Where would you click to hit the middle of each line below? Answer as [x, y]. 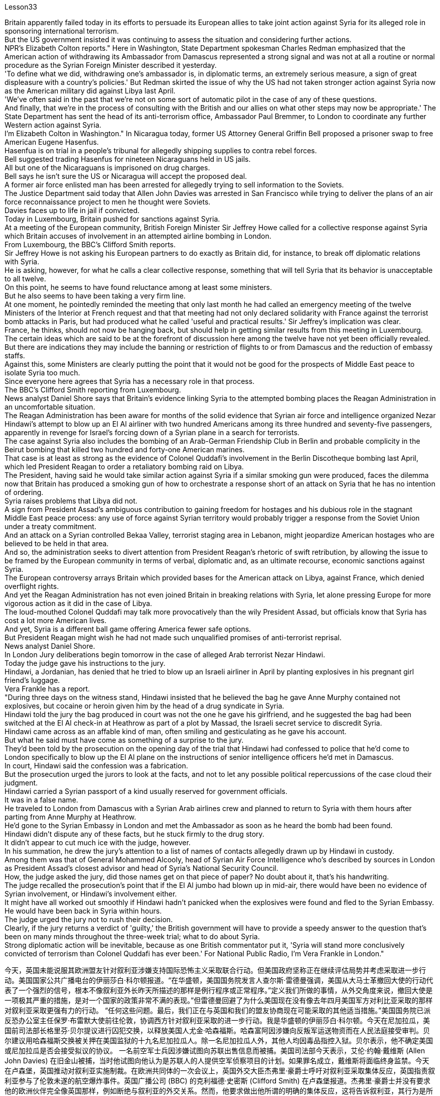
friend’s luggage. [32, 680]
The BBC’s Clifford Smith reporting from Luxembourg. [93, 390]
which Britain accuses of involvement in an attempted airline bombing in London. [138, 236]
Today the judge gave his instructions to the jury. [85, 663]
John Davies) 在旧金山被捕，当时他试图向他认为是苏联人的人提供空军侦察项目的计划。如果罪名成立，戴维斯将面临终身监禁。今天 [217, 1061]
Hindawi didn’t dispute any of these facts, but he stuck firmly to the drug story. [134, 834]
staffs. [15, 356]
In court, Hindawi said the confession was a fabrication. [96, 766]
